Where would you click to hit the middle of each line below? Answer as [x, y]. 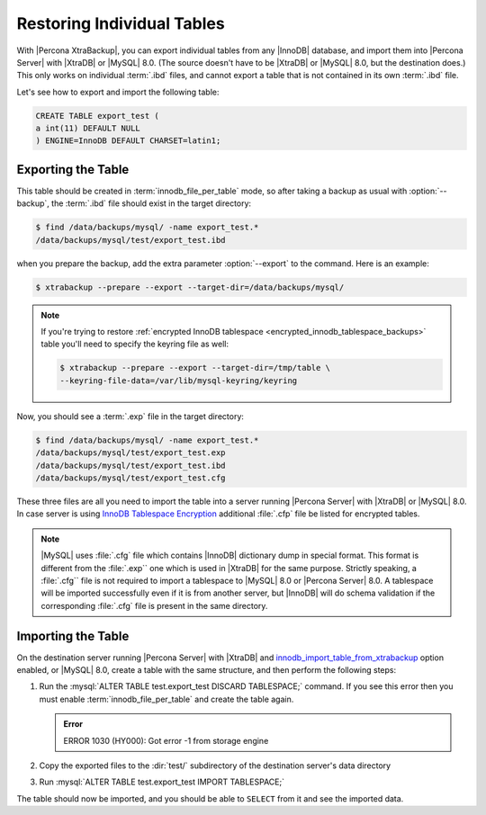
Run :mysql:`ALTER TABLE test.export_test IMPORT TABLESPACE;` [162, 782]
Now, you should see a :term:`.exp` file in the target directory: [130, 416]
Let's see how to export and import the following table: [118, 92]
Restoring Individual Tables [121, 23]
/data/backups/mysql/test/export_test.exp [130, 453]
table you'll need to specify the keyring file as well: [135, 344]
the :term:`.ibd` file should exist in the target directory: [151, 203]
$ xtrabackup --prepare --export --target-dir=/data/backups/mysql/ [190, 287]
